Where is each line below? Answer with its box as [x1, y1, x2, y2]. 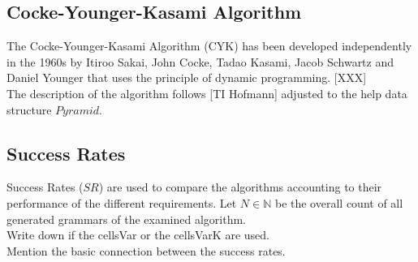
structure [6, 101, 52, 118]
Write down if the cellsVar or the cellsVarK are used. [6, 226, 269, 243]
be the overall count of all [274, 194, 403, 211]
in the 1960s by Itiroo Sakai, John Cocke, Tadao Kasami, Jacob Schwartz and [6, 53, 394, 70]
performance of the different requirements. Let [6, 194, 237, 211]
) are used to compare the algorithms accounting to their [98, 178, 382, 195]
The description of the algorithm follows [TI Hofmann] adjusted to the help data [6, 84, 407, 101]
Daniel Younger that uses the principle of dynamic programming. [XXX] [6, 69, 367, 86]
